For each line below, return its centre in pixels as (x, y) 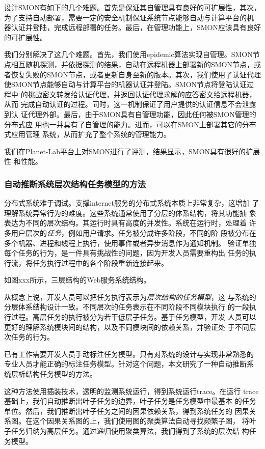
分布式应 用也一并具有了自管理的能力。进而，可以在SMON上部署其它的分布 (130, 124)
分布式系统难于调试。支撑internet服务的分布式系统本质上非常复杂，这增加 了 (132, 203)
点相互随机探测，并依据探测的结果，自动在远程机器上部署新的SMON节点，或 (133, 64)
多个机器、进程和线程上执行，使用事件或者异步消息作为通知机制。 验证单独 (130, 243)
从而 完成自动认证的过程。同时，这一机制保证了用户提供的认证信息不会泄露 (130, 104)
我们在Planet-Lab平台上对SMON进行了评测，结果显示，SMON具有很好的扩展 (132, 151)
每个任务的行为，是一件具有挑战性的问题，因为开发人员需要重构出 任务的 (127, 253)
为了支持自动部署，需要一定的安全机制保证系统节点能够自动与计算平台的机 (129, 17)
